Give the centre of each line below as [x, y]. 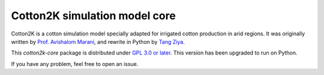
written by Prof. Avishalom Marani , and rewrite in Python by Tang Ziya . [98, 41]
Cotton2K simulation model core [94, 16]
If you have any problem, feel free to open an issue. [75, 64]
